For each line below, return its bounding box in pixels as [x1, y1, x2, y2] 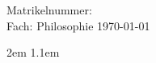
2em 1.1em [6, 44, 60, 61]
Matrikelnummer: [6, 2, 92, 18]
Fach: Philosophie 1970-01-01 [6, 17, 150, 33]
